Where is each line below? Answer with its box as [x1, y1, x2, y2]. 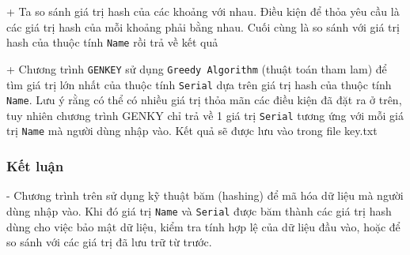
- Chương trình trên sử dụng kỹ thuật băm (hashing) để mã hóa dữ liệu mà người [6, 187, 404, 204]
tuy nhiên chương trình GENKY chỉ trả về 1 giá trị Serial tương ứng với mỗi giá [6, 107, 404, 123]
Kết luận [6, 156, 64, 176]
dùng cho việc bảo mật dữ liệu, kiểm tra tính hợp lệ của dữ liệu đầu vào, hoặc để [6, 218, 401, 234]
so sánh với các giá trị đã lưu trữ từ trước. [6, 234, 212, 250]
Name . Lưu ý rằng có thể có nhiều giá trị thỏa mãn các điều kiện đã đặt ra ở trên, [6, 92, 402, 108]
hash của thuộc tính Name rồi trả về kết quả [6, 34, 218, 51]
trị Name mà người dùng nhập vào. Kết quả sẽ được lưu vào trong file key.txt [6, 122, 378, 139]
